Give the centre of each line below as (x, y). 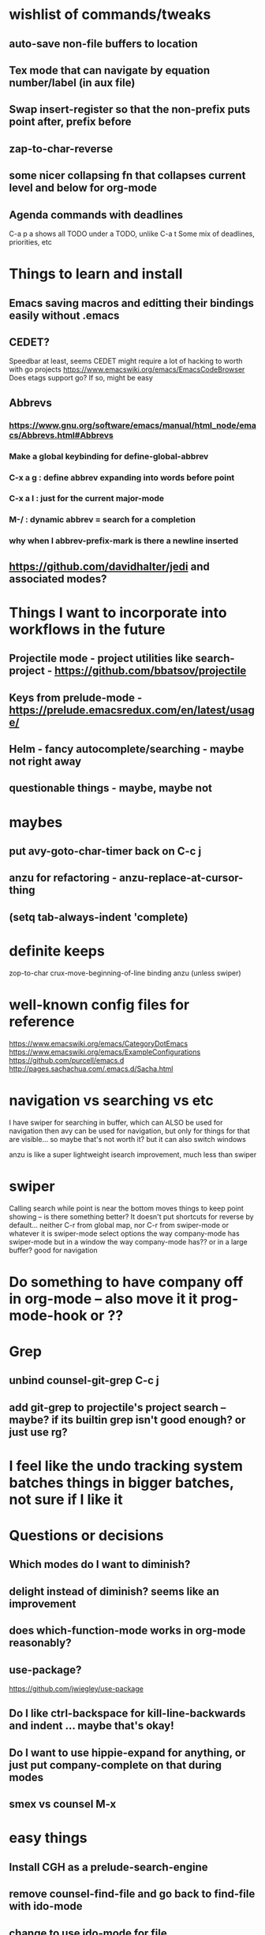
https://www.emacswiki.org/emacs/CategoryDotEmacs (99, 1043)
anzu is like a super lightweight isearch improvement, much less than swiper (133, 1155)
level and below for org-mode (83, 188)
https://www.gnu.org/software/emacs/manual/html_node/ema (133, 425)
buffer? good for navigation (53, 1250)
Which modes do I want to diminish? (100, 1564)
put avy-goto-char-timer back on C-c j (105, 851)
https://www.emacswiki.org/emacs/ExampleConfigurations (105, 1052)
